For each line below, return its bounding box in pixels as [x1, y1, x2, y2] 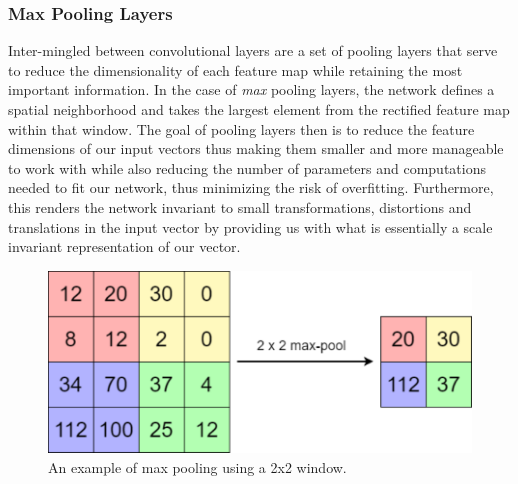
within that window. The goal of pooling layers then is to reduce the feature [8, 118, 475, 139]
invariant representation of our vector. [8, 236, 241, 257]
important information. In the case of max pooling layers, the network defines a [8, 79, 495, 100]
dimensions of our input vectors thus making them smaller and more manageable [8, 138, 504, 159]
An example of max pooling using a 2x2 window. [48, 456, 347, 477]
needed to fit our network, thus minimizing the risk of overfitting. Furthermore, [8, 177, 494, 198]
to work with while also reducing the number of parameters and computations [8, 157, 486, 178]
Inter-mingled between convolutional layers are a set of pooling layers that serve [8, 40, 498, 61]
